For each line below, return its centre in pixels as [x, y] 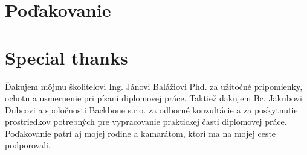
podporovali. [28, 145]
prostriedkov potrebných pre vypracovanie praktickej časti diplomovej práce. [146, 122]
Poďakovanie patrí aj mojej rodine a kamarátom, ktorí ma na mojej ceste [141, 133]
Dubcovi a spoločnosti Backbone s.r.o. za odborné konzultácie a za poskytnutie [151, 109]
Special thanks [66, 57]
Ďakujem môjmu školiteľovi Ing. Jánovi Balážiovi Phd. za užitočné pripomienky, [154, 86]
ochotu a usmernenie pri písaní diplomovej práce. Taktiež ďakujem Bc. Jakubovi [153, 98]
